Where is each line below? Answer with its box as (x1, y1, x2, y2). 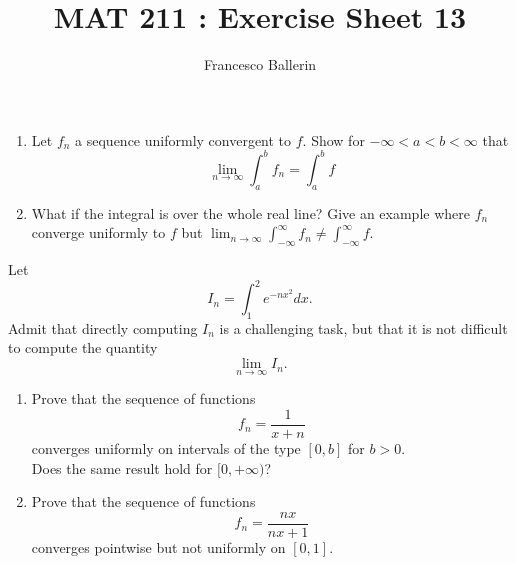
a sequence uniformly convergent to (75, 129, 292, 150)
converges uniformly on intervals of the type (31, 437, 301, 458)
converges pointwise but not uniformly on (31, 536, 286, 557)
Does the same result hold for (31, 457, 213, 478)
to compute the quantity (8, 337, 158, 358)
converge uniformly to (31, 222, 166, 243)
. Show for (302, 129, 365, 150)
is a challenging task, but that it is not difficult (219, 317, 508, 338)
